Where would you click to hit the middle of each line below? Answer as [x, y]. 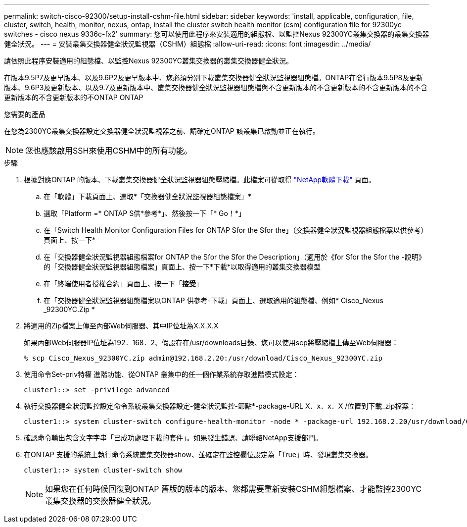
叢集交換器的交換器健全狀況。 [101, 501]
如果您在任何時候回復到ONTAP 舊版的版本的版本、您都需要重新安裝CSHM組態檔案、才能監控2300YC [233, 489]
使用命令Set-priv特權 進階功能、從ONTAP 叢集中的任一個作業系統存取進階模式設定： [162, 374]
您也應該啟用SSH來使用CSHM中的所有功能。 [109, 151]
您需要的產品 [25, 114]
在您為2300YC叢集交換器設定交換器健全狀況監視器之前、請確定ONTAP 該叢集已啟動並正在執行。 [162, 131]
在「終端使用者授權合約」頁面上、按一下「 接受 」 [123, 284]
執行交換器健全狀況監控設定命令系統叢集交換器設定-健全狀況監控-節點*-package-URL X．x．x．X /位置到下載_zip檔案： [220, 406]
